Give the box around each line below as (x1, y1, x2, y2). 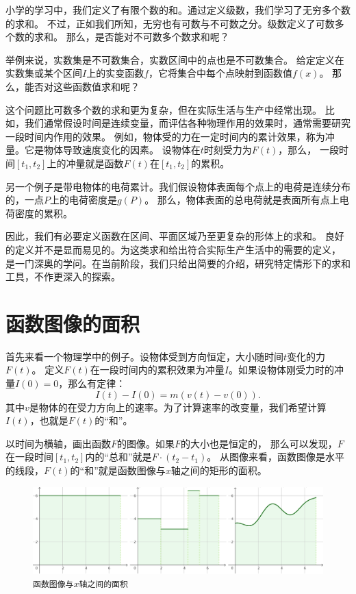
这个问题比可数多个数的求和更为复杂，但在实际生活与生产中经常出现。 (5, 102, 322, 116)
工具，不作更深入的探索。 (5, 269, 120, 284)
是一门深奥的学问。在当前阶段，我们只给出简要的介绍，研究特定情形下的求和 (5, 256, 351, 270)
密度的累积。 (14, 206, 73, 220)
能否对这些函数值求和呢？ (24, 79, 140, 93)
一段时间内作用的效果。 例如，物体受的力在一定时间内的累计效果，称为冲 (5, 129, 335, 143)
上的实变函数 (86, 66, 144, 80)
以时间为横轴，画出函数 (5, 436, 111, 450)
